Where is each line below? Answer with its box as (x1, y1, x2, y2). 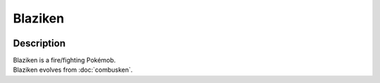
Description (13, 37, 66, 49)
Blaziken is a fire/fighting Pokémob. (13, 56, 116, 65)
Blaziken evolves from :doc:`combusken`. (13, 65, 133, 74)
